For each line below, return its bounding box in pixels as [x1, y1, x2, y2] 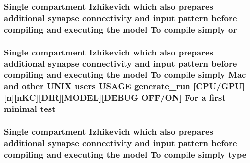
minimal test [4, 103, 56, 115]
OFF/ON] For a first [141, 91, 226, 104]
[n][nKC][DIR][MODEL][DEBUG [4, 91, 138, 104]
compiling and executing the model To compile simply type [4, 148, 247, 160]
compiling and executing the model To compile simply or [4, 23, 237, 35]
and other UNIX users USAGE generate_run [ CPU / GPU [4, 80, 242, 92]
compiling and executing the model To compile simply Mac [4, 68, 246, 81]
